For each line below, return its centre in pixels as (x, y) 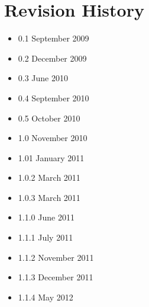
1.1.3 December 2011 (56, 277)
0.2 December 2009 (52, 58)
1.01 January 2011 (51, 157)
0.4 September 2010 (54, 97)
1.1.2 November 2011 (56, 257)
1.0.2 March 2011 (49, 178)
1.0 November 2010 (53, 138)
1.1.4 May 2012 (46, 297)
